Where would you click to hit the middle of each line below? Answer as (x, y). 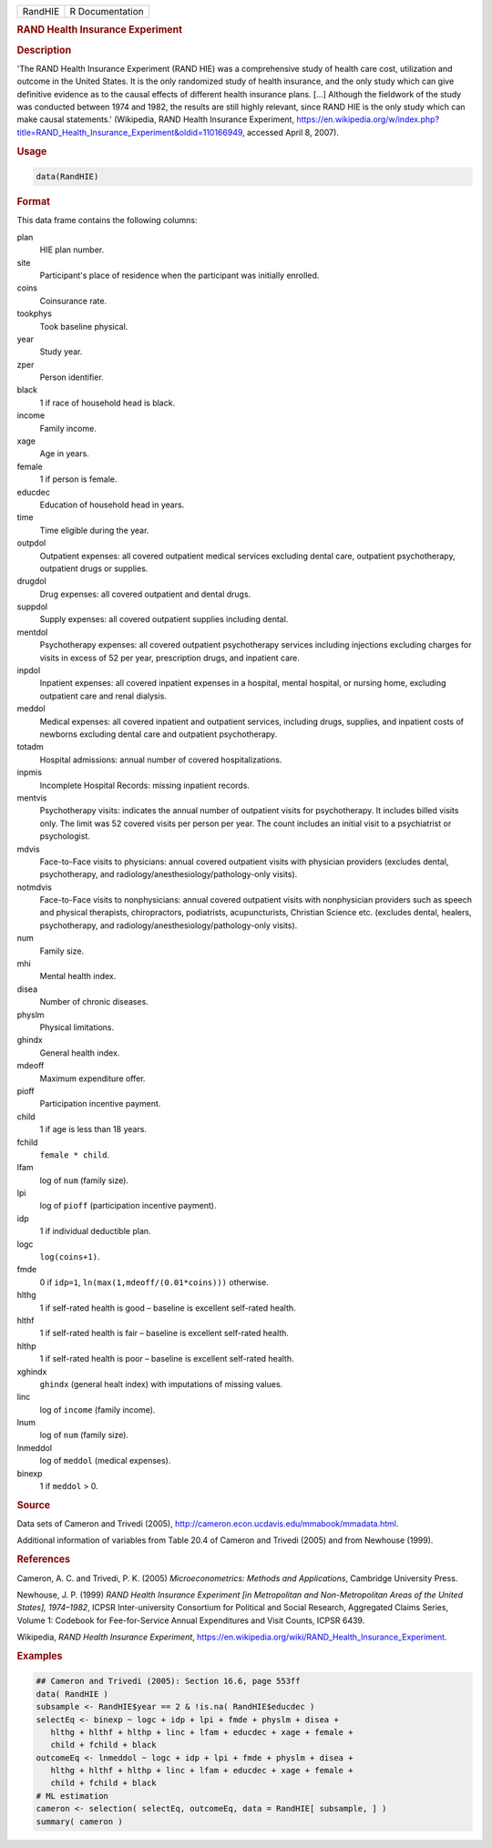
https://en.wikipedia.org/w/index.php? (368, 119)
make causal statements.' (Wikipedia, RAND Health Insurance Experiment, (156, 119)
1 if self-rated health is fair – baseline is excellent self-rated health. (164, 1333)
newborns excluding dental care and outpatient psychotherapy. (159, 734)
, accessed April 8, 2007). (290, 132)
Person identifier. (72, 377)
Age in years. (65, 454)
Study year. (61, 352)
